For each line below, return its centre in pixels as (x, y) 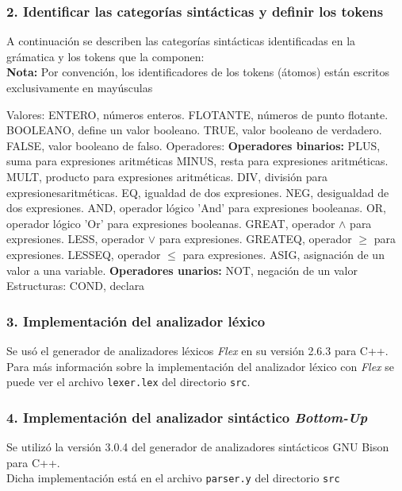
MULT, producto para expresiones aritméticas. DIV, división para (167, 176)
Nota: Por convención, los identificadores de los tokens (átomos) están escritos (198, 72)
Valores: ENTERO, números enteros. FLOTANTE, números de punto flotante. (197, 114)
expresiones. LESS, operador (76, 239)
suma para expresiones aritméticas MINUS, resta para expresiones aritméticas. (197, 161)
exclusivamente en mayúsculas (80, 87)
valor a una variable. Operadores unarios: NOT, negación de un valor (182, 270)
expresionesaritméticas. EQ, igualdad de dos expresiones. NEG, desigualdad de (198, 192)
